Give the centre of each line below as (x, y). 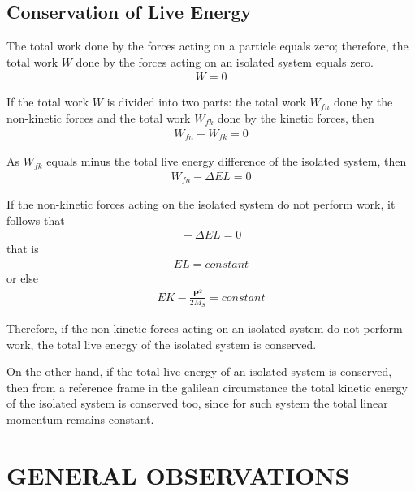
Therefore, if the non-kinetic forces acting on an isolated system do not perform (205, 328)
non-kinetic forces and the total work (99, 118)
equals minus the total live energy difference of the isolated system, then (227, 161)
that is (23, 249)
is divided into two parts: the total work (206, 102)
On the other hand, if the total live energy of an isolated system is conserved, (199, 371)
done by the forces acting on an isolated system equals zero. (225, 61)
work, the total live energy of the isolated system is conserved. (162, 344)
